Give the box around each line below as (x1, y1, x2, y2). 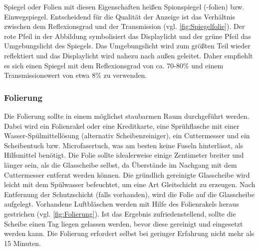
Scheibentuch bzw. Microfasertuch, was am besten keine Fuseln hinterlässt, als (4, 140, 244, 150)
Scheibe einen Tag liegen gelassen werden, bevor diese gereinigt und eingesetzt (4, 218, 243, 229)
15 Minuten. (4, 238, 41, 248)
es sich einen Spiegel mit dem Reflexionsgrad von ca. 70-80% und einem (4, 60, 224, 70)
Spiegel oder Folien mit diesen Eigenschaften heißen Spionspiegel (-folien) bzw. (4, 1, 245, 11)
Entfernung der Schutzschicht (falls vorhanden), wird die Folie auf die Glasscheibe (4, 189, 255, 199)
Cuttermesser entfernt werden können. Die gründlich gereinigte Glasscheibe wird (4, 169, 250, 180)
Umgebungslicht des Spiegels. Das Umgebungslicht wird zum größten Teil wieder (4, 40, 251, 51)
